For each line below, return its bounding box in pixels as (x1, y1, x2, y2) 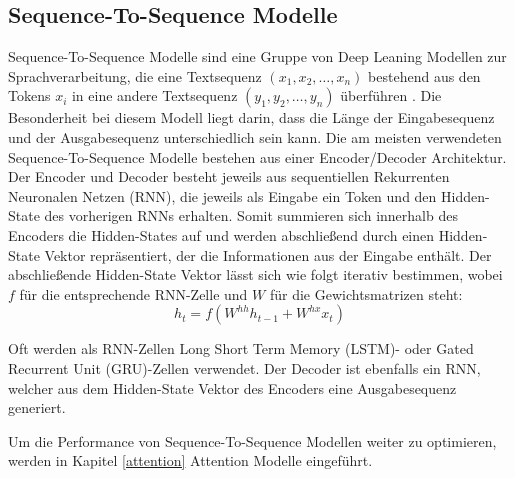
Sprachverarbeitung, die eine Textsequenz (8, 65, 262, 86)
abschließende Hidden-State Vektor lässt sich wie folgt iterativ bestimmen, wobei (8, 264, 503, 285)
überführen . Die (340, 85, 442, 106)
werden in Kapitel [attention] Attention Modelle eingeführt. (8, 450, 373, 471)
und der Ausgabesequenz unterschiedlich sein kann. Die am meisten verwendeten (8, 126, 502, 147)
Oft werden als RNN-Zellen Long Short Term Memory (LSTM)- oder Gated (8, 338, 474, 359)
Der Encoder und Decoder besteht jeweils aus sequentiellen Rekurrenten (8, 166, 450, 187)
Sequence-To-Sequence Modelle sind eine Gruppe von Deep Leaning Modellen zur (8, 46, 507, 67)
